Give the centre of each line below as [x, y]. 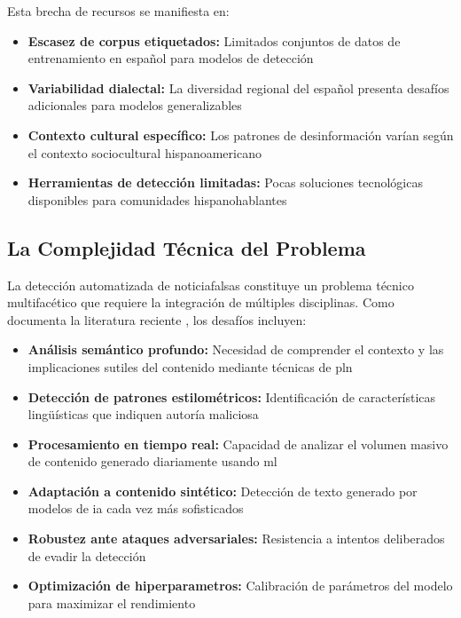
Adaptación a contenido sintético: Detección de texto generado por [223, 491]
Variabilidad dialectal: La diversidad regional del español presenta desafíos [238, 87]
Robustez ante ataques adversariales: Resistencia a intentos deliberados [236, 539]
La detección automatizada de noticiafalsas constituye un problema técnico [211, 285]
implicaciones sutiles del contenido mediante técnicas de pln [190, 366]
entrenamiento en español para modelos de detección [171, 58]
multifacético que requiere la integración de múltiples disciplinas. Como [201, 302]
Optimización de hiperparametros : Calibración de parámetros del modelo [240, 586]
